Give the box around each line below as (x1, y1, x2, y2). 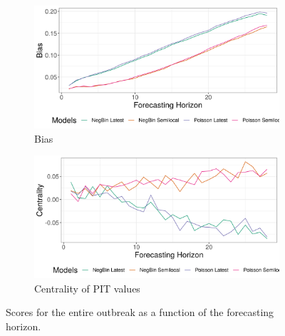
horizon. (6, 318, 41, 333)
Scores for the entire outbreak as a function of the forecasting (6, 305, 274, 320)
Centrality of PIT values (34, 280, 140, 295)
